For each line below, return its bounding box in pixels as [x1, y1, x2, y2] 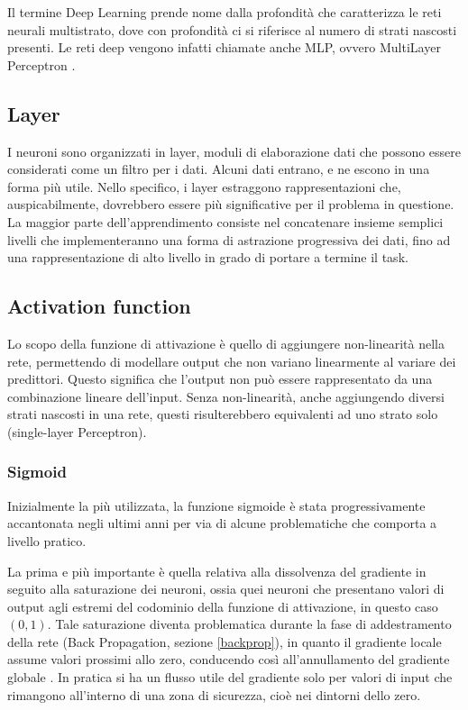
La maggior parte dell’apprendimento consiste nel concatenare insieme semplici [7, 212, 444, 231]
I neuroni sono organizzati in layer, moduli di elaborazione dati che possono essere [7, 141, 462, 160]
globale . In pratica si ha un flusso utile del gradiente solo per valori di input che [7, 668, 453, 687]
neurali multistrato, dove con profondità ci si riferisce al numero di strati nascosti [7, 20, 457, 39]
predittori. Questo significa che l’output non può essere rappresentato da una [7, 369, 433, 388]
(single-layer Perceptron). [7, 422, 147, 441]
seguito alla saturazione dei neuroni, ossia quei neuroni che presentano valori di [7, 579, 445, 598]
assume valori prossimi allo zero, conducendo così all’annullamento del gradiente [7, 650, 450, 669]
